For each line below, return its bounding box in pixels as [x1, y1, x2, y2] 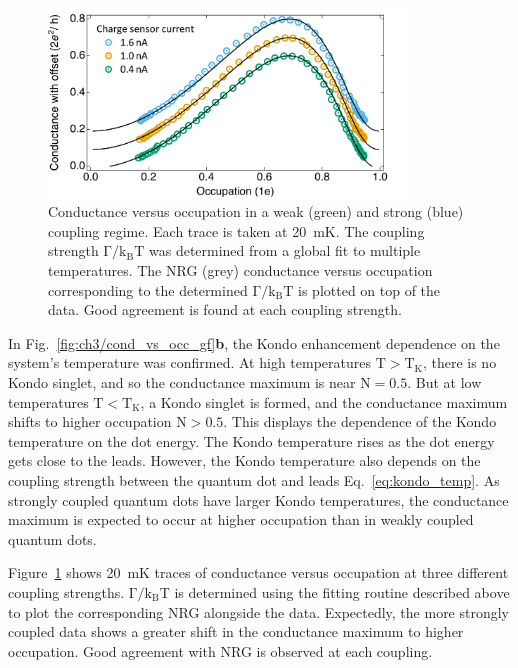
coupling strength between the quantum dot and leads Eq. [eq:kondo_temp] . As [8, 470, 500, 490]
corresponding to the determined [48, 279, 248, 300]
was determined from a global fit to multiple [148, 240, 421, 261]
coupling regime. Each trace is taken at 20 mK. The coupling [48, 220, 425, 241]
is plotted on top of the [298, 279, 441, 300]
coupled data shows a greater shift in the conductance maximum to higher [8, 621, 464, 642]
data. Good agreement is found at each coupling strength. [48, 299, 402, 320]
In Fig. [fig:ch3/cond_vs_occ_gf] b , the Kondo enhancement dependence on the [8, 332, 500, 353]
